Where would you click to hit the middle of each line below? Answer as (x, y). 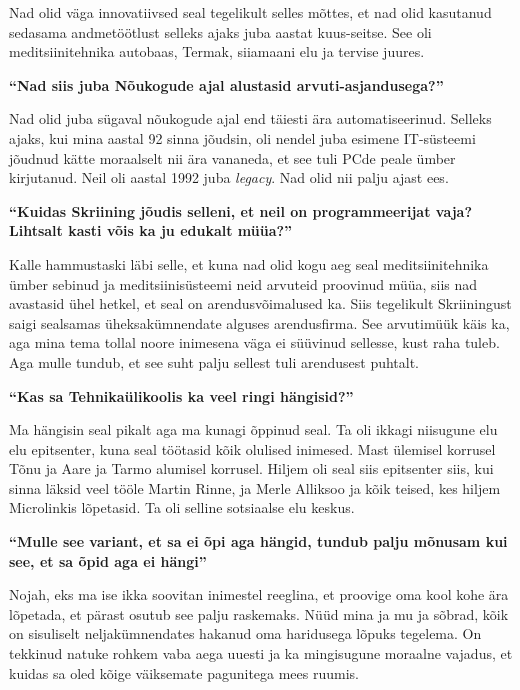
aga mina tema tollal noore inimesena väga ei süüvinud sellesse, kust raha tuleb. (254, 342)
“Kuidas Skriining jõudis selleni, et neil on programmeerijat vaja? (240, 210)
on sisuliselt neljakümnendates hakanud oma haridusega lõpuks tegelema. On (245, 633)
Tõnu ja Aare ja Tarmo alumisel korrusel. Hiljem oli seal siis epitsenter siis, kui (251, 468)
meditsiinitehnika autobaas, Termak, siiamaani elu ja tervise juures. (217, 51)
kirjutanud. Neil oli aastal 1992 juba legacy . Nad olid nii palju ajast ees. (229, 177)
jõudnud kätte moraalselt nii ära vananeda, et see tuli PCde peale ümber (232, 157)
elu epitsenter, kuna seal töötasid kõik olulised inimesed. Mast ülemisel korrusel (252, 448)
